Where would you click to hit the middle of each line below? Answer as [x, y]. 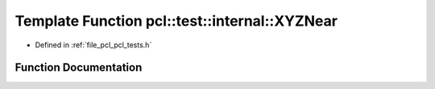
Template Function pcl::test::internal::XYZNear [176, 21]
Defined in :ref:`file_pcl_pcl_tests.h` [93, 45]
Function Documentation [79, 68]
